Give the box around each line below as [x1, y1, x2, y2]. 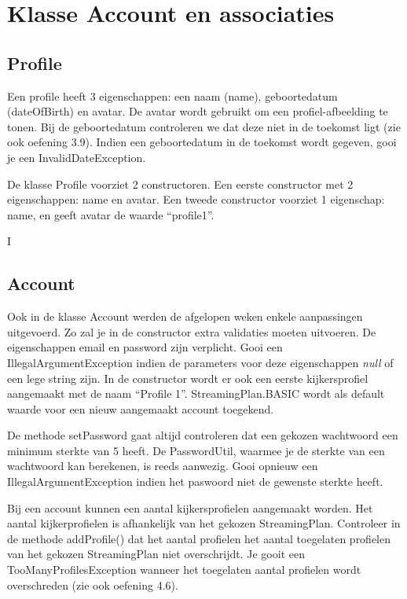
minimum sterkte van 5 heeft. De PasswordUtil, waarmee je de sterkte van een [7, 442, 385, 458]
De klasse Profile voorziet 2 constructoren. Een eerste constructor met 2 [7, 175, 354, 192]
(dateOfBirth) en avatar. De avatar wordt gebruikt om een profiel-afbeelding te [7, 103, 388, 119]
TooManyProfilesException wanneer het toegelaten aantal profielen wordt [7, 561, 361, 578]
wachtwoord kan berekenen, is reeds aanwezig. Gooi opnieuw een [7, 458, 318, 474]
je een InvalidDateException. [7, 149, 146, 165]
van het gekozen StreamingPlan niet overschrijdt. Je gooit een [7, 546, 305, 562]
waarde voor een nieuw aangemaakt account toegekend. [7, 400, 274, 417]
